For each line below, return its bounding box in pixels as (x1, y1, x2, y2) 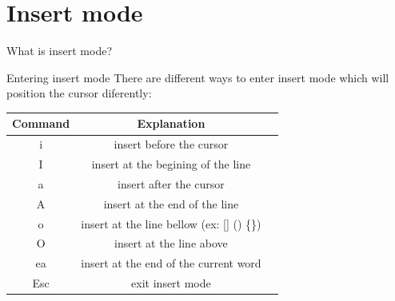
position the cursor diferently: (6, 85, 152, 101)
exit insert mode (131, 275, 211, 291)
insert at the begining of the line (91, 156, 251, 172)
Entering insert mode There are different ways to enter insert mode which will (6, 69, 389, 85)
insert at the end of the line (103, 195, 239, 212)
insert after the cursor (118, 175, 225, 192)
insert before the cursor (114, 136, 229, 152)
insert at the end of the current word (81, 255, 261, 271)
